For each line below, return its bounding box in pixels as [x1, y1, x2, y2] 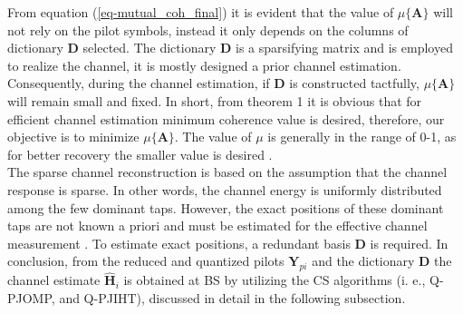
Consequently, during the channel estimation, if [7, 74, 270, 93]
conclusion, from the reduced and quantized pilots [7, 251, 285, 270]
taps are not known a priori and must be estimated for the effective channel [7, 216, 428, 235]
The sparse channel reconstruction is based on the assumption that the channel [7, 162, 448, 182]
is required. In [370, 233, 449, 252]
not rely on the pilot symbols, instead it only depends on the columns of [7, 20, 409, 39]
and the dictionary [312, 251, 415, 270]
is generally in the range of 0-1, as [267, 127, 457, 146]
